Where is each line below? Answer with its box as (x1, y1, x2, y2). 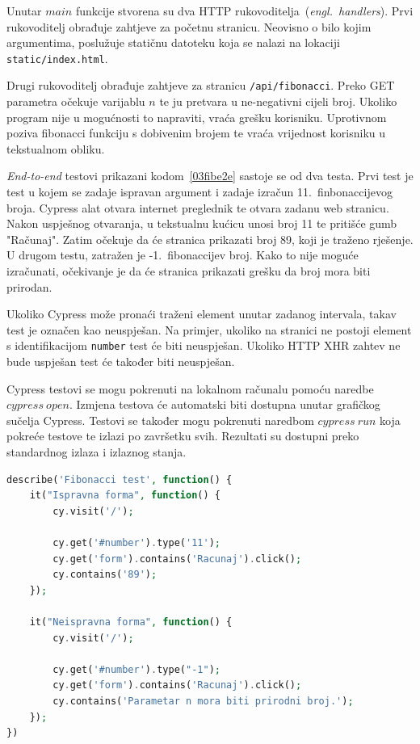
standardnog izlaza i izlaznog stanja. (6, 443, 187, 460)
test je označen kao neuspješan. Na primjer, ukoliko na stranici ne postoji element (6, 321, 412, 338)
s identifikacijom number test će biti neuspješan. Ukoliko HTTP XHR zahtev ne (6, 337, 401, 354)
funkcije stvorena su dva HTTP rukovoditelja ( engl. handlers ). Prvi (75, 2, 414, 19)
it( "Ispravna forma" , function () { (29, 490, 220, 502)
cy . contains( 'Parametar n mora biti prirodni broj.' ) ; (52, 695, 354, 707)
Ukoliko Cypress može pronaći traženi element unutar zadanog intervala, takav (6, 305, 397, 322)
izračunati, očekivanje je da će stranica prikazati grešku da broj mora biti (6, 263, 371, 280)
